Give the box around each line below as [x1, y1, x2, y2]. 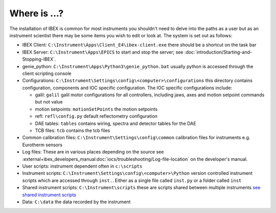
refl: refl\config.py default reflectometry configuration [35, 113, 158, 119]
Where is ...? [9, 8, 64, 19]
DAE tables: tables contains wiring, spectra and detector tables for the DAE [35, 120, 196, 126]
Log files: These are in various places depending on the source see [22, 149, 164, 155]
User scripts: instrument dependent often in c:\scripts [22, 163, 143, 169]
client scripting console [22, 70, 72, 76]
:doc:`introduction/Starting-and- [184, 49, 252, 55]
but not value [35, 99, 63, 105]
